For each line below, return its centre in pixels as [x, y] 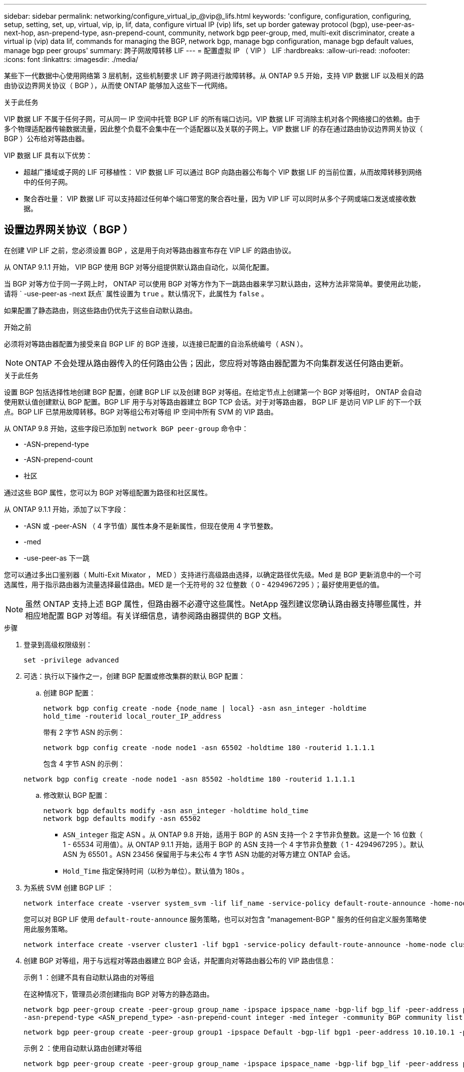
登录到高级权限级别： [58, 644]
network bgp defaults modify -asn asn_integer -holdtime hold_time [176, 810]
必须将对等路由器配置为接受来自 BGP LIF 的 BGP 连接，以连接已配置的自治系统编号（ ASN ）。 [156, 344]
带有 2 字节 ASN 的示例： [84, 732]
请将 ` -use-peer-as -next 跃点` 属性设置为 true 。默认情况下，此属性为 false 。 [136, 293]
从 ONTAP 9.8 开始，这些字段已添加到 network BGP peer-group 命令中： [126, 428]
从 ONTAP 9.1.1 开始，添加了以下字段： [66, 509]
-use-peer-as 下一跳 [57, 558]
